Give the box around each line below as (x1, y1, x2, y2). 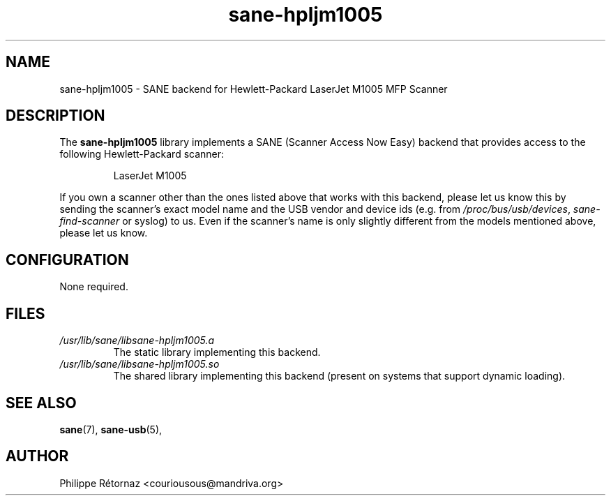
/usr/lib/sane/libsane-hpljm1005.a (59, 334, 215, 347)
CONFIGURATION (6, 250, 129, 269)
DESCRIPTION (6, 107, 105, 125)
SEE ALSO (6, 394, 77, 412)
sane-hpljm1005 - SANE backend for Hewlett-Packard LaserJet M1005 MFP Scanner (59, 82, 448, 95)
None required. (59, 281, 128, 293)
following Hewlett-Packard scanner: (59, 148, 225, 160)
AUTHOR (6, 447, 69, 465)
